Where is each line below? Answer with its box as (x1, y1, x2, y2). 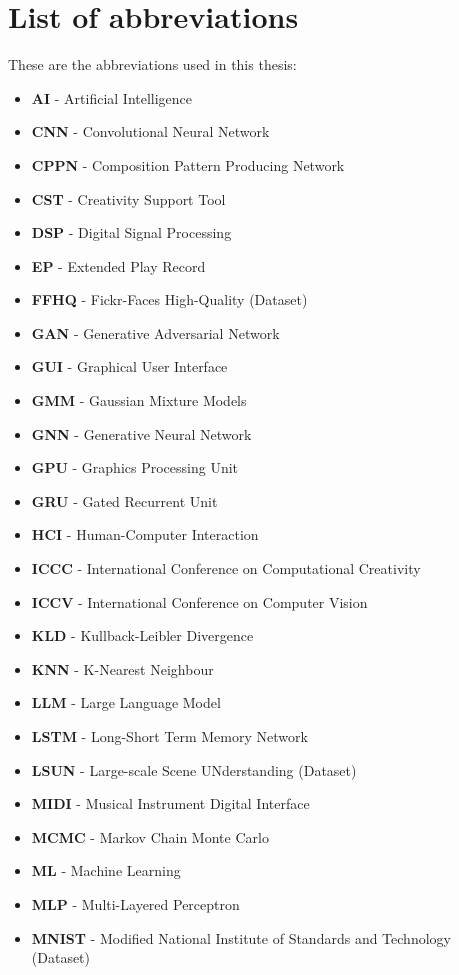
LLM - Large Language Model (31, 692, 221, 713)
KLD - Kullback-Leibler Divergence (31, 625, 254, 646)
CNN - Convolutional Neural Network (31, 121, 270, 142)
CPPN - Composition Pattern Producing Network (31, 154, 345, 175)
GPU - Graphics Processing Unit (31, 457, 239, 478)
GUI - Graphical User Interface (31, 356, 228, 377)
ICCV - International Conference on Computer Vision (31, 591, 368, 612)
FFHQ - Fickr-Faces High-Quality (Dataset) (31, 289, 308, 310)
